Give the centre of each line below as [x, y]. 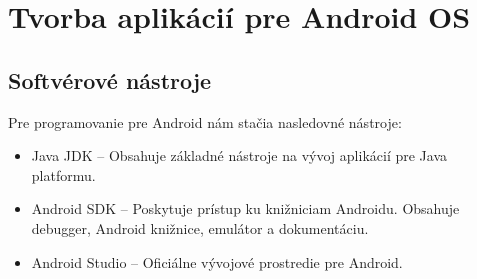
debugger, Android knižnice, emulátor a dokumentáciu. [200, 227]
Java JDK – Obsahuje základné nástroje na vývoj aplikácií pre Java [239, 155]
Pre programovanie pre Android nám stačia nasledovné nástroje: [205, 121]
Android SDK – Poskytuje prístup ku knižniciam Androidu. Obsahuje [245, 208]
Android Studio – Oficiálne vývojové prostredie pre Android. [217, 261]
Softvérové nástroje [110, 79]
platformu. [63, 174]
